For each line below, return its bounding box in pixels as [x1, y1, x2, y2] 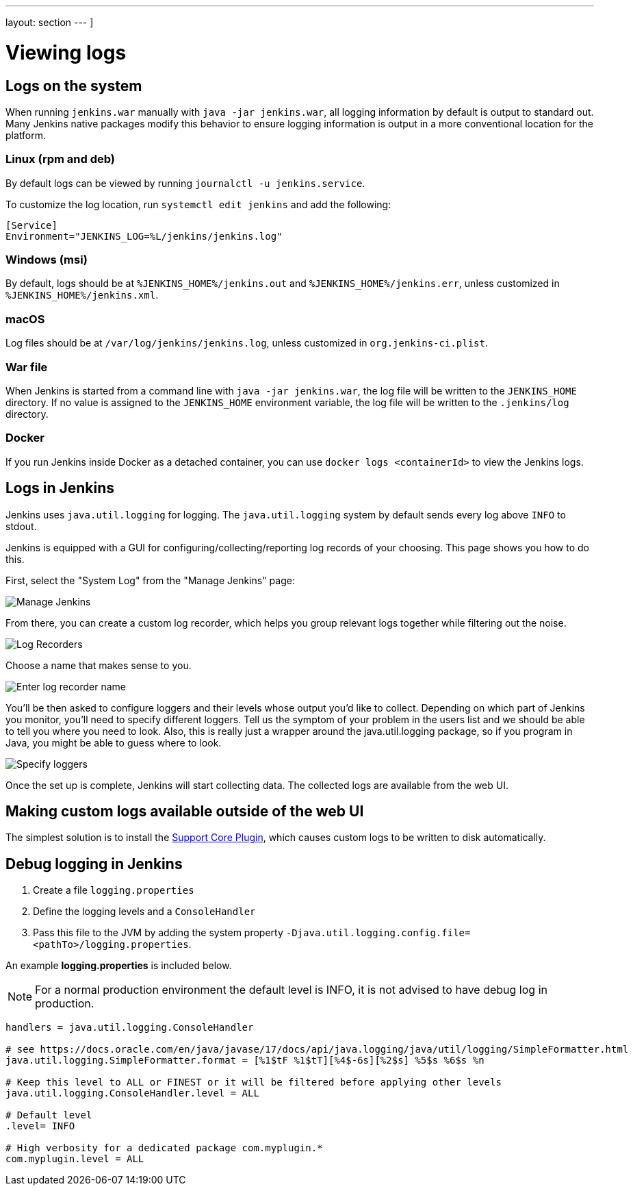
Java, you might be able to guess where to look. [5, 736, 222, 749]
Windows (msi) [5, 253, 88, 267]
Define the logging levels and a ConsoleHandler [33, 905, 256, 918]
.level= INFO [5, 1120, 75, 1132]
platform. [5, 129, 47, 141]
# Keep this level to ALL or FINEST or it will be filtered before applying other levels [5, 1077, 502, 1088]
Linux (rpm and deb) [5, 152, 115, 166]
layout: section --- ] [5, 16, 94, 28]
